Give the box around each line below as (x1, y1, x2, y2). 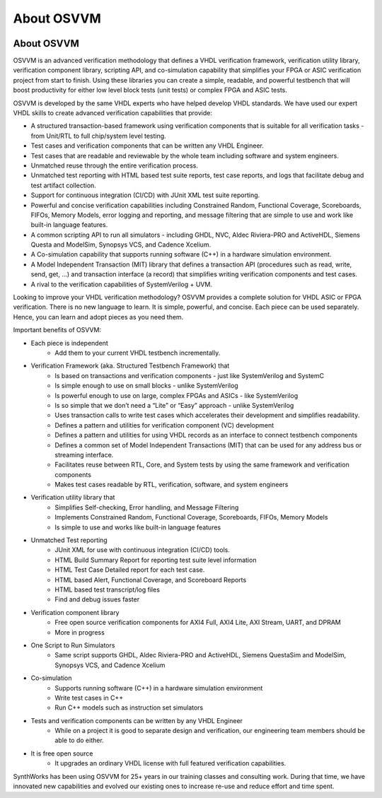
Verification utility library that (30, 493, 115, 502)
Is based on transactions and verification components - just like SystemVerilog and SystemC (54, 371, 325, 380)
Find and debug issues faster (54, 595, 140, 604)
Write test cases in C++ (54, 693, 124, 702)
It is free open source (30, 749, 93, 758)
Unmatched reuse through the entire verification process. (30, 161, 198, 170)
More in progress (54, 628, 105, 636)
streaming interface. (54, 450, 114, 459)
